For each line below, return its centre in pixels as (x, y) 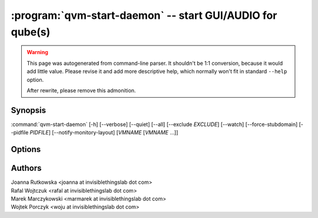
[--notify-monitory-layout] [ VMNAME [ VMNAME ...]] (115, 133)
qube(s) (31, 32)
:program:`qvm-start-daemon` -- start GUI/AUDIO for (144, 15)
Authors (26, 168)
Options (26, 149)
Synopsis (29, 110)
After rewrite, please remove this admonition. (81, 90)
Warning (37, 52)
